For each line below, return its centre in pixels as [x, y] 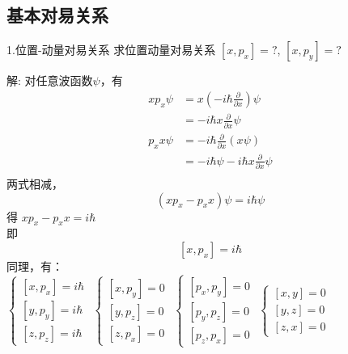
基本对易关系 [57, 15]
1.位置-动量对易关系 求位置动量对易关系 [111, 50]
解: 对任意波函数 [50, 80]
